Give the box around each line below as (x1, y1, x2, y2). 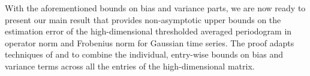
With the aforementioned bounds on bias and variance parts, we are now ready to (5, 2, 306, 14)
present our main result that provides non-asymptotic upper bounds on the (5, 13, 281, 26)
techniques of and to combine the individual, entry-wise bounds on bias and (5, 48, 283, 61)
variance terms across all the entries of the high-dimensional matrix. (5, 59, 255, 72)
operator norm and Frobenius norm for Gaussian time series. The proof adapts (5, 36, 294, 49)
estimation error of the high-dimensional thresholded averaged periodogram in (5, 25, 292, 37)
